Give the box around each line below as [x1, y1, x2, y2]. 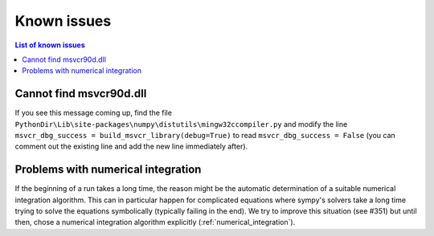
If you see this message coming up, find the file [14, 108, 173, 118]
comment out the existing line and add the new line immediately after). [14, 141, 248, 152]
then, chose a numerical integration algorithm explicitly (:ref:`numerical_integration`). [14, 218, 296, 227]
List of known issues [14, 40, 86, 50]
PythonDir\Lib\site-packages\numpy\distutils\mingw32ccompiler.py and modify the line [14, 119, 348, 128]
